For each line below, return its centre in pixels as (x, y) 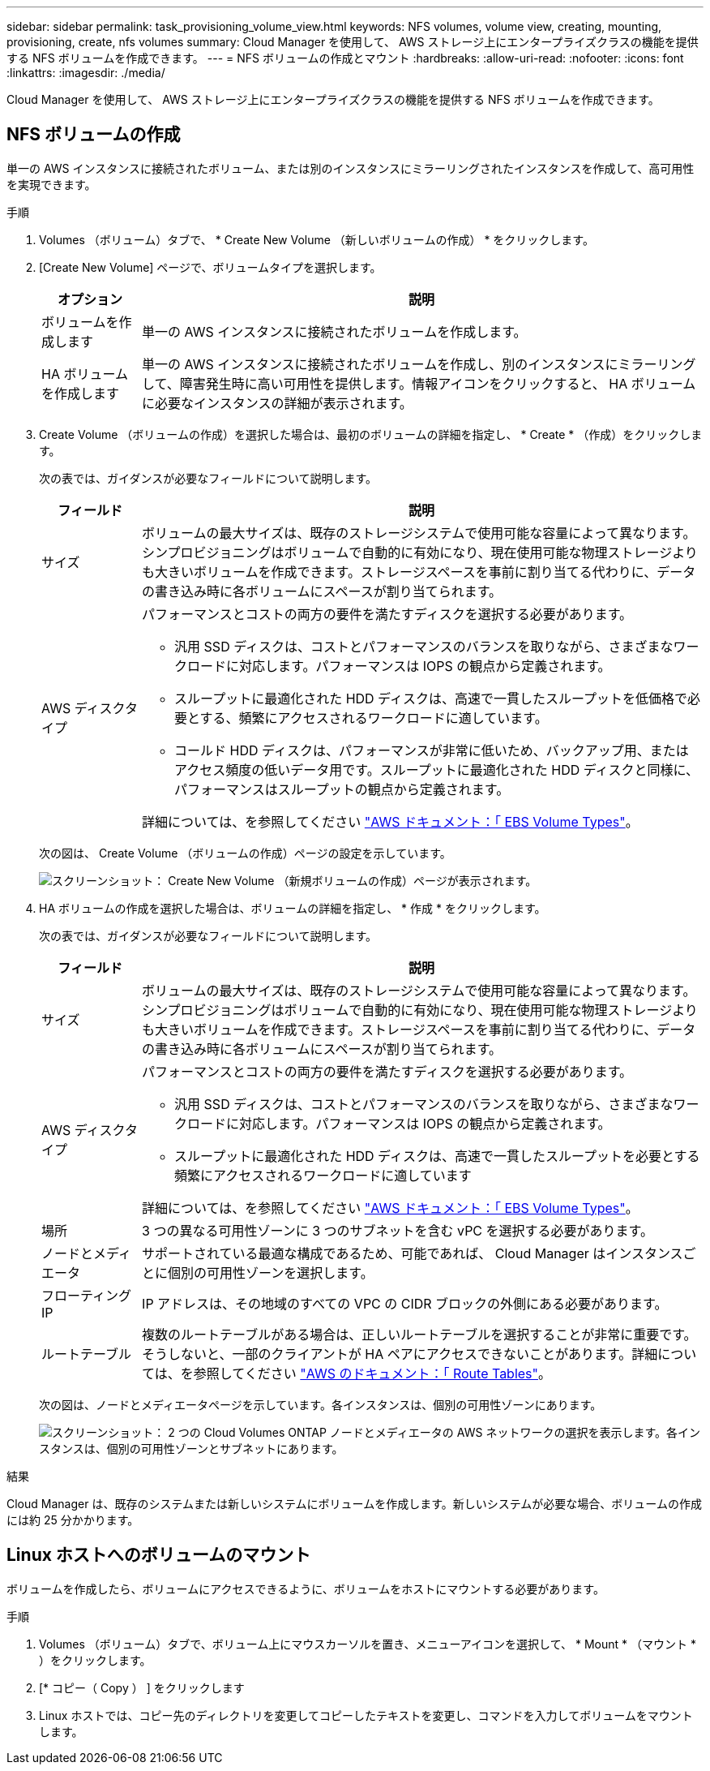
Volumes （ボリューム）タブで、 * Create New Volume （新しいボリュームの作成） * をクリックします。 (317, 239)
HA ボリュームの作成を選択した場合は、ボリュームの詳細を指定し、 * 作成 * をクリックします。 (293, 908)
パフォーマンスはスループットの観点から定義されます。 (342, 789)
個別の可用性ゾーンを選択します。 (271, 1272)
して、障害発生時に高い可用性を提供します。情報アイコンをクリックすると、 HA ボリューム (419, 383)
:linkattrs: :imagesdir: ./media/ (86, 73)
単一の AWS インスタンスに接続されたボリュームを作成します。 (334, 331)
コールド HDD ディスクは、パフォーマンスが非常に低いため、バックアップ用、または (432, 750)
